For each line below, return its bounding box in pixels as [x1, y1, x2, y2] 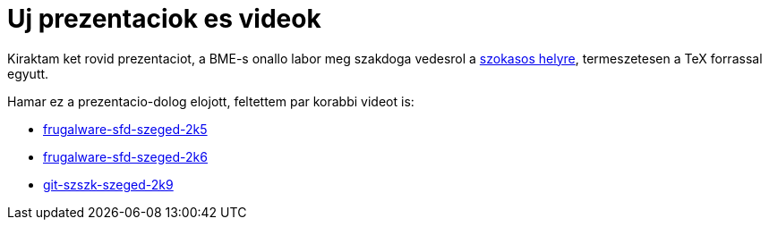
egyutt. [7, 65, 49, 81]
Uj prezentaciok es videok [7, 4, 321, 34]
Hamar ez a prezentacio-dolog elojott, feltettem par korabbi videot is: [7, 93, 414, 109]
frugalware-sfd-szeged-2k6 [43, 148, 208, 164]
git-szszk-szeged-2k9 [43, 176, 174, 192]
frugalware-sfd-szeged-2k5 [43, 121, 208, 137]
